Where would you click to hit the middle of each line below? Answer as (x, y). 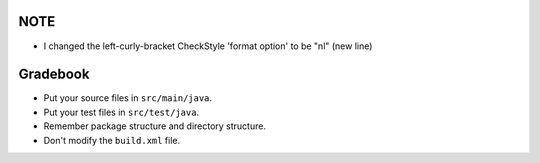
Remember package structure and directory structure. (155, 126)
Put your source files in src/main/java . (128, 98)
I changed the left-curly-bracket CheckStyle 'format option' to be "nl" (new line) (208, 46)
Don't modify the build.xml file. (112, 140)
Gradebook (54, 74)
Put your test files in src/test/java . (121, 112)
